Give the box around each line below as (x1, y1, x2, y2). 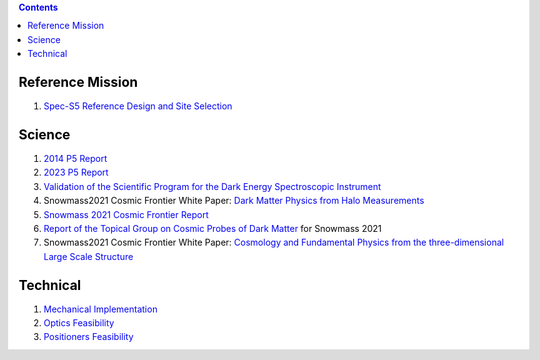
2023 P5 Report (43, 166, 109, 179)
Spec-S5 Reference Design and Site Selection (43, 100, 233, 112)
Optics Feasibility (43, 317, 115, 329)
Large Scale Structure (43, 250, 134, 262)
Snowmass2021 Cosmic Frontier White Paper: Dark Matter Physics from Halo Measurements (43, 195, 425, 207)
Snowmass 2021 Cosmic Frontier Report (43, 208, 209, 220)
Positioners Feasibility (43, 331, 134, 343)
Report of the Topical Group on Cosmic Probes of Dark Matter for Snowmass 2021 (43, 222, 382, 234)
